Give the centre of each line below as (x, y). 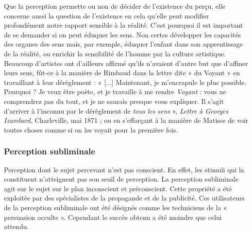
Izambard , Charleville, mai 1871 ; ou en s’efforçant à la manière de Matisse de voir (126, 120)
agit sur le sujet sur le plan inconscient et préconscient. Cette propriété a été (118, 188)
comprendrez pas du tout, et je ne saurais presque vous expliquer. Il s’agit (114, 101)
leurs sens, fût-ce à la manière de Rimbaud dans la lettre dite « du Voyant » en (122, 73)
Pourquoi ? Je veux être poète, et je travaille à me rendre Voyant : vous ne (115, 92)
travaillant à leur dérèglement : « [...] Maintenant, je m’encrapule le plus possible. (125, 82)
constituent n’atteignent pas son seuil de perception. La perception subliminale (121, 179)
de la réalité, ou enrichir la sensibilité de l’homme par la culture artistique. (115, 53)
